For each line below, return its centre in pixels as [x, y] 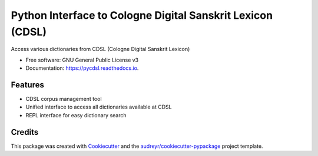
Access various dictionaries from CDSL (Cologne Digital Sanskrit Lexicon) [100, 49]
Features [27, 85]
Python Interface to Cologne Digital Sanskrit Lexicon [142, 15]
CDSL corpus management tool [64, 99]
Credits [25, 132]
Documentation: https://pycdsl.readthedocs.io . [82, 68]
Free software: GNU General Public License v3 [82, 60]
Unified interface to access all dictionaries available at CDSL [99, 107]
